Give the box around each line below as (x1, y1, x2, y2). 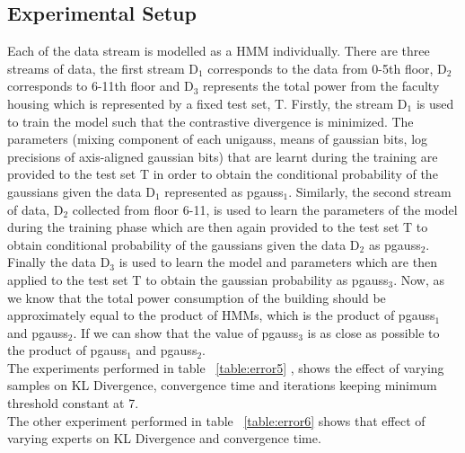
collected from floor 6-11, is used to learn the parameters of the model (72, 200, 458, 218)
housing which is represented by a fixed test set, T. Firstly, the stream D (7, 93, 408, 112)
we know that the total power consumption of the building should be (7, 288, 386, 306)
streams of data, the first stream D (7, 58, 198, 77)
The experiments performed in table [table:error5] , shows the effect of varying (7, 358, 444, 377)
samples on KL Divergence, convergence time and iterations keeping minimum (7, 376, 437, 395)
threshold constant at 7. (7, 394, 139, 413)
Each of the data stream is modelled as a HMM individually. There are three (7, 41, 430, 60)
